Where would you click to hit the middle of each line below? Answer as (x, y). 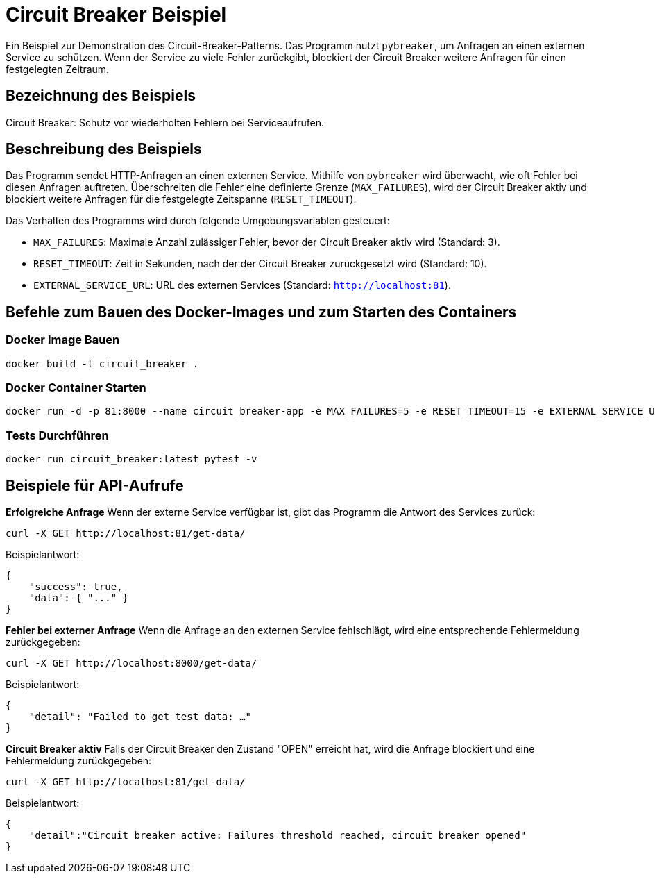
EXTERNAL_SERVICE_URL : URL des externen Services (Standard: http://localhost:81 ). (242, 285)
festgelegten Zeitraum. (58, 69)
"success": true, (76, 587)
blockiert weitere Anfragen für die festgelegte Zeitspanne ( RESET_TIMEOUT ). (181, 199)
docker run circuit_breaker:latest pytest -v (131, 459)
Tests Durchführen (57, 435)
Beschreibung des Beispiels (104, 149)
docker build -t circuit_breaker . (102, 363)
